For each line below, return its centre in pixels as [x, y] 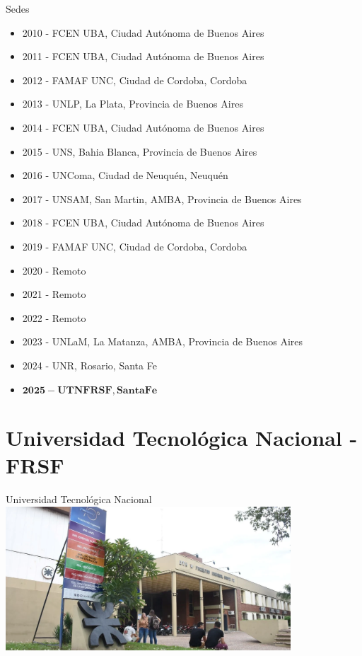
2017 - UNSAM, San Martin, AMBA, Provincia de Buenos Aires [162, 198]
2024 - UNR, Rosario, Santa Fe [89, 365]
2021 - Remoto [54, 294]
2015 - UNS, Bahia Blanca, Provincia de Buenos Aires [140, 151]
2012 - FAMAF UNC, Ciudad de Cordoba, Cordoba [135, 80]
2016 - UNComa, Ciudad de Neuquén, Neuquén [125, 175]
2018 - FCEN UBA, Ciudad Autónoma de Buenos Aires [143, 223]
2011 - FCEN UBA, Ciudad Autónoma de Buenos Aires [143, 56]
